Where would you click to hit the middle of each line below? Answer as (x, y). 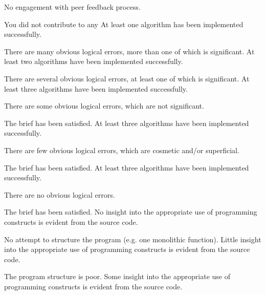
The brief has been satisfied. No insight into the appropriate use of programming (131, 212)
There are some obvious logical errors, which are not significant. (104, 106)
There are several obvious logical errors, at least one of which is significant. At (127, 78)
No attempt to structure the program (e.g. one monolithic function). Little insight (133, 239)
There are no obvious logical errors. (60, 194)
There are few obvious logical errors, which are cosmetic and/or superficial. (122, 150)
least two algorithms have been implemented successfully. (94, 61)
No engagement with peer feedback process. (72, 7)
